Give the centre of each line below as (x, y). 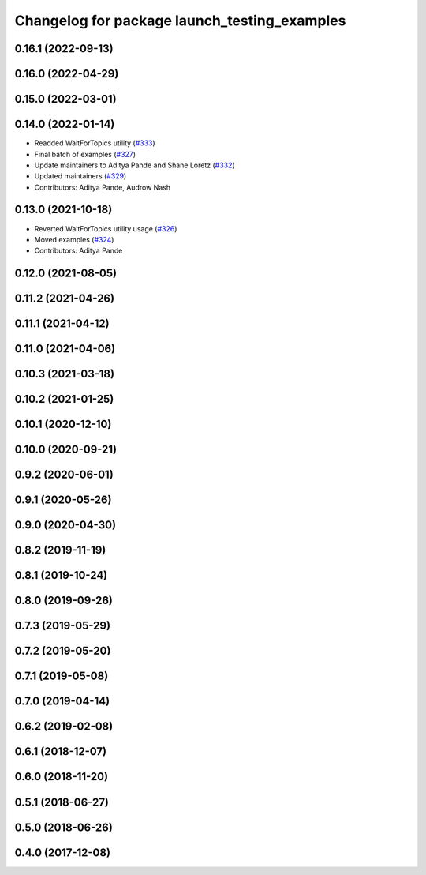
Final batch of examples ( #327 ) (85, 154)
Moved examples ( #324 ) (74, 239)
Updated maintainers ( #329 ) (80, 176)
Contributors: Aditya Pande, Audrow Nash (103, 187)
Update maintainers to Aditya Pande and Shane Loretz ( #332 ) (135, 165)
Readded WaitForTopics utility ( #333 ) (95, 143)
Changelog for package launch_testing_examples (180, 21)
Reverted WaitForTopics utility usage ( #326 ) (106, 228)
